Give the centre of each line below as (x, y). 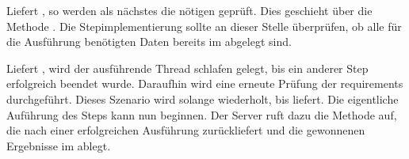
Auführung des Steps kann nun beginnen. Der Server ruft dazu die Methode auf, (202, 114)
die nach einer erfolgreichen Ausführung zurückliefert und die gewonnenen (186, 130)
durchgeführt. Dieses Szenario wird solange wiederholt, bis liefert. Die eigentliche (203, 98)
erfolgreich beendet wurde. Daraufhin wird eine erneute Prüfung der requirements (205, 83)
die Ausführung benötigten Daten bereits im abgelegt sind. (149, 42)
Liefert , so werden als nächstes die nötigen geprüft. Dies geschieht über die (189, 10)
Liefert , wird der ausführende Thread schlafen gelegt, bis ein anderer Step (187, 68)
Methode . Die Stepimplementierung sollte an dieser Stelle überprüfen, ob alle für (204, 26)
